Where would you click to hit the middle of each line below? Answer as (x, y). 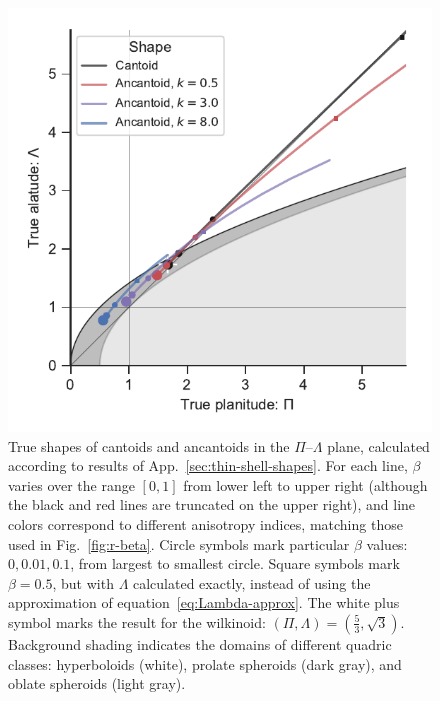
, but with (83, 582)
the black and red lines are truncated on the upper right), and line (212, 504)
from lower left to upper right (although (305, 484)
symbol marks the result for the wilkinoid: (137, 621)
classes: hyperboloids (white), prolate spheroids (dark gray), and (205, 663)
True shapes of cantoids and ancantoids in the (149, 445)
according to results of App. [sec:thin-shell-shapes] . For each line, (208, 465)
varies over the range (71, 484)
